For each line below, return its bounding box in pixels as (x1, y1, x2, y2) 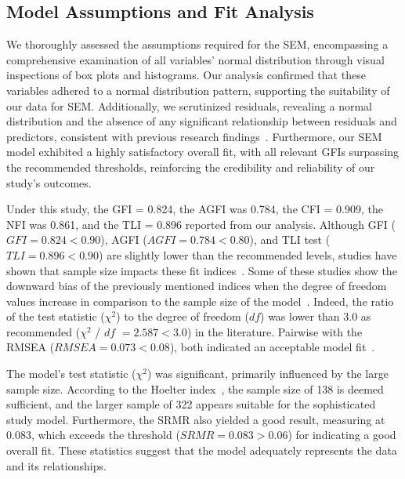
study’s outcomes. (6, 174, 92, 191)
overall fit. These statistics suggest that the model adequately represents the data (6, 442, 397, 459)
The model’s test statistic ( (6, 365, 136, 382)
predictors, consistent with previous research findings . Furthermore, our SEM (6, 128, 382, 144)
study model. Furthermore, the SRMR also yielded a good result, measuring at (6, 411, 385, 427)
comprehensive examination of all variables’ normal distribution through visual (6, 51, 385, 67)
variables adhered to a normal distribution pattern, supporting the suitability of (6, 82, 390, 98)
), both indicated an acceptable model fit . (169, 339, 375, 355)
